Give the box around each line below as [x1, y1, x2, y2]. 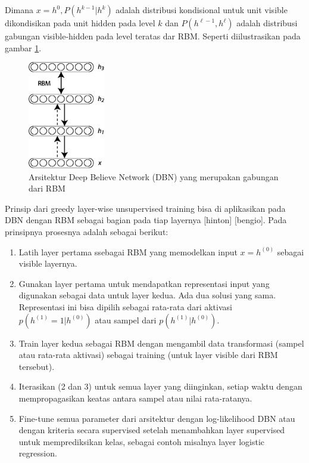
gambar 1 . [5, 41, 42, 54]
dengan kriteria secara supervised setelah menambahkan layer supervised [18, 424, 285, 436]
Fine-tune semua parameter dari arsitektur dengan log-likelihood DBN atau [18, 412, 295, 424]
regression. [18, 447, 57, 459]
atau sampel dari [95, 313, 157, 326]
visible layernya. [18, 257, 77, 270]
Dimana [5, 4, 34, 16]
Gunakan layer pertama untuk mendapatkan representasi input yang [18, 277, 270, 289]
